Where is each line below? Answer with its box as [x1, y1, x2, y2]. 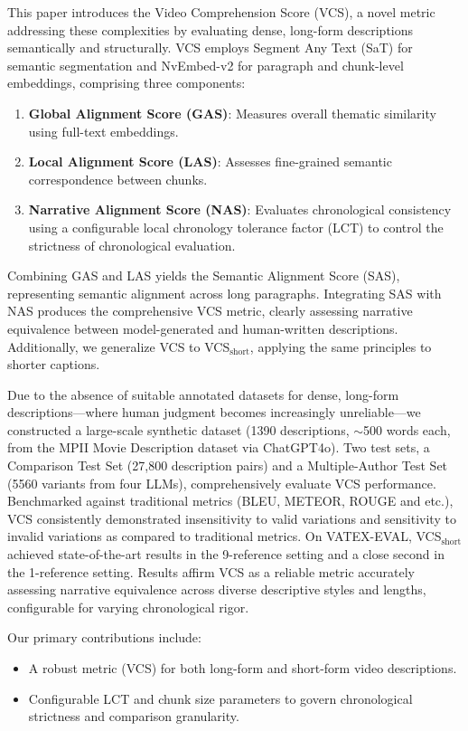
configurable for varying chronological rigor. [7, 597, 249, 616]
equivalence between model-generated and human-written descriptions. [7, 318, 398, 337]
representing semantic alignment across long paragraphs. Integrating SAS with [7, 283, 442, 302]
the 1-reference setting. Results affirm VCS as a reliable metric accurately [7, 562, 415, 581]
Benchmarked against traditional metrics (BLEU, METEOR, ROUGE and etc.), [7, 491, 454, 510]
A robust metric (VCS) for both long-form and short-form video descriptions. [28, 659, 457, 677]
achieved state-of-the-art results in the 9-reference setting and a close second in [7, 545, 445, 564]
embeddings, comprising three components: [7, 73, 246, 92]
